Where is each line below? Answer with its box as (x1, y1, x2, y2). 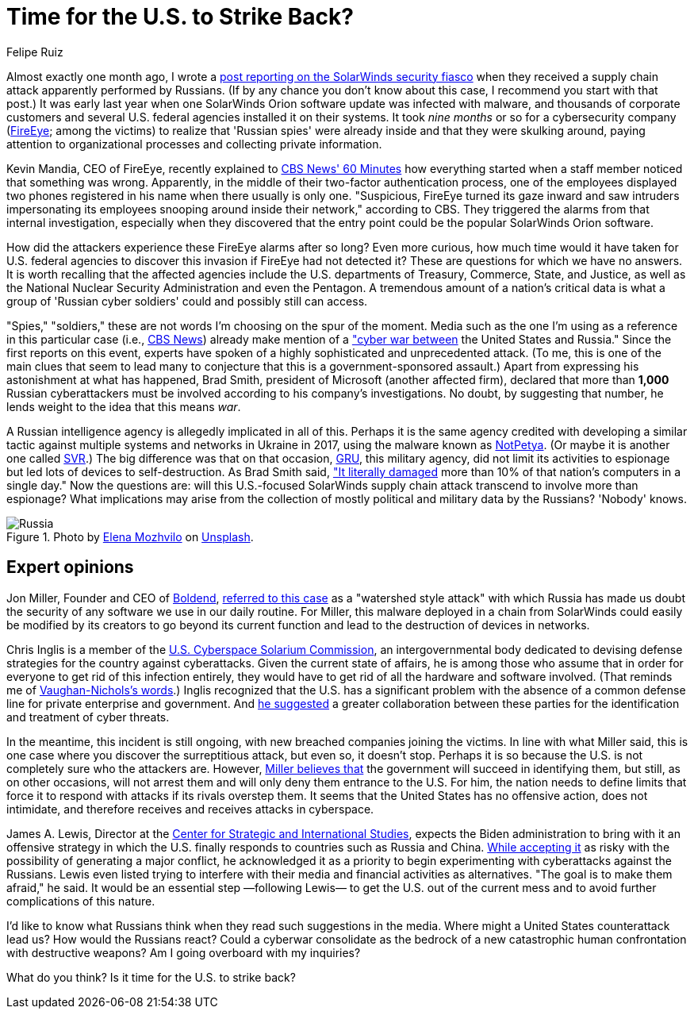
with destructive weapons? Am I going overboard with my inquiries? (6, 945, 361, 959)
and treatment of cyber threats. (6, 709, 170, 724)
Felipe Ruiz (6, 44, 63, 59)
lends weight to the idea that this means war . (6, 399, 241, 413)
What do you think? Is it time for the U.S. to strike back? (6, 970, 296, 984)
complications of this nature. (6, 894, 155, 908)
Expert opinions (6, 557, 134, 578)
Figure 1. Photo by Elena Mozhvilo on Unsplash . (6, 529, 254, 544)
